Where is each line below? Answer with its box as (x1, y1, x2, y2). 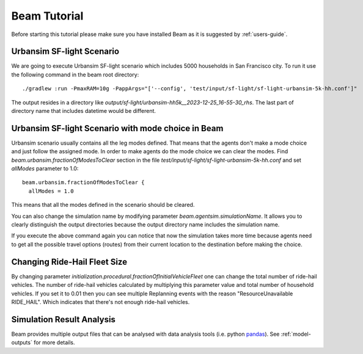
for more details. (34, 339, 76, 346)
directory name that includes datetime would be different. (11, 107, 156, 115)
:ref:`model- (280, 330, 311, 338)
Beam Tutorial (11, 9, 84, 23)
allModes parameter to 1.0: (11, 165, 79, 172)
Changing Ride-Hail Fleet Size (11, 256, 128, 267)
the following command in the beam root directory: (11, 71, 139, 78)
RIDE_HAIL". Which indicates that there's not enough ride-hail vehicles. (11, 298, 190, 305)
